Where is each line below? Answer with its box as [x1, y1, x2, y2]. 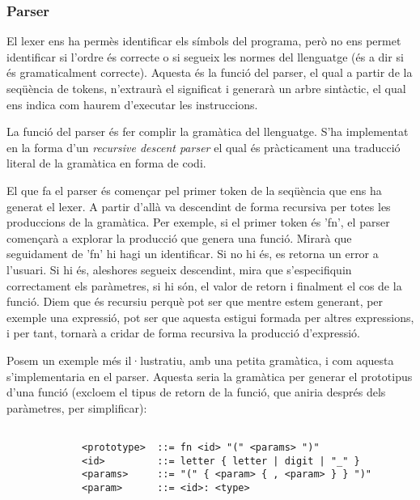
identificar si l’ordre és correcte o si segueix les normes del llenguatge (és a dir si [6, 48, 404, 65]
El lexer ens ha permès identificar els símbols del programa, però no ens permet [6, 32, 401, 49]
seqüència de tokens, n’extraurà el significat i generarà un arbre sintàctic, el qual [6, 80, 406, 96]
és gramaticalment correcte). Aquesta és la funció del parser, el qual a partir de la [6, 64, 413, 81]
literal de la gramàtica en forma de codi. [6, 155, 206, 172]
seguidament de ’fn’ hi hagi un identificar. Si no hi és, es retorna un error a [6, 245, 379, 262]
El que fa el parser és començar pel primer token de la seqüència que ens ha [6, 181, 382, 198]
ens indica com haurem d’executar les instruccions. [6, 95, 258, 112]
